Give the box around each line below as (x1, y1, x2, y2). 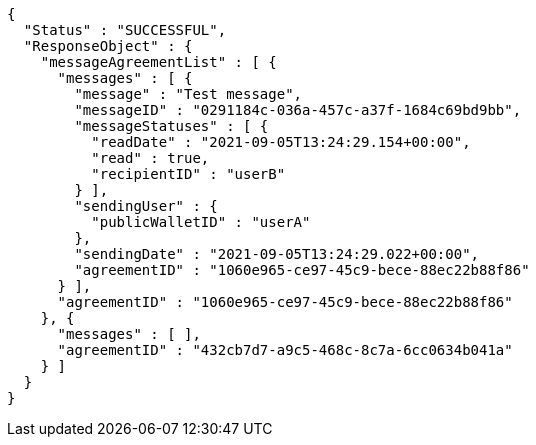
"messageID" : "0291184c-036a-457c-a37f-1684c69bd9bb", (74, 102, 522, 118)
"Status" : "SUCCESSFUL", (23, 22, 227, 38)
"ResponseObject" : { (23, 38, 193, 54)
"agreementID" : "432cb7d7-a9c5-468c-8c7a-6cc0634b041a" (57, 342, 513, 358)
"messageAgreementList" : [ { (40, 54, 277, 70)
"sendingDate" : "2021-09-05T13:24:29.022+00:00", (74, 246, 480, 262)
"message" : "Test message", (74, 86, 303, 102)
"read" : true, (91, 150, 210, 166)
